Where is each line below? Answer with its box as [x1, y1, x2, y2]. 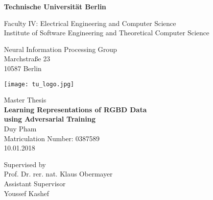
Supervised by [4, 159, 46, 169]
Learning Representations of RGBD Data [4, 104, 147, 114]
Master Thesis [4, 95, 47, 105]
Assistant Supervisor [4, 178, 66, 188]
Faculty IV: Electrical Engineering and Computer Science [4, 18, 176, 28]
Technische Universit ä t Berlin [4, 1, 106, 11]
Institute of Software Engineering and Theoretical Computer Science [4, 27, 210, 38]
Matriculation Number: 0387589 [4, 133, 100, 143]
